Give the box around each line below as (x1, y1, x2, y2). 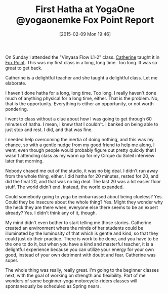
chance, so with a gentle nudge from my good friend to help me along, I (5, 142, 155, 148)
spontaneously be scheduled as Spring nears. (5, 283, 101, 289)
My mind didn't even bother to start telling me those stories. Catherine (5, 219, 152, 226)
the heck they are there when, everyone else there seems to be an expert (5, 204, 158, 211)
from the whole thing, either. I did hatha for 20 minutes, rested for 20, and (5, 173, 158, 179)
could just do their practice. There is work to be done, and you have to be (5, 235, 158, 241)
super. (5, 257, 19, 263)
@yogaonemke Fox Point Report (16, 14, 154, 26)
